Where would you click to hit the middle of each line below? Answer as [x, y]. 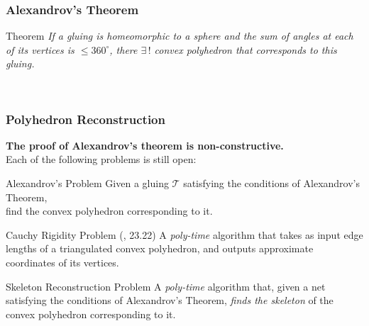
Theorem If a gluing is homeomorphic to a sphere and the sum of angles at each [180, 36]
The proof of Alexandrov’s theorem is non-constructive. [145, 145]
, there [123, 49]
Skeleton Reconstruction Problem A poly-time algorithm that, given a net [166, 286]
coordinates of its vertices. [62, 262]
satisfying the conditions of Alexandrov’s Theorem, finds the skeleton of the [170, 300]
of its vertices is [40, 49]
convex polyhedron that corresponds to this [246, 49]
